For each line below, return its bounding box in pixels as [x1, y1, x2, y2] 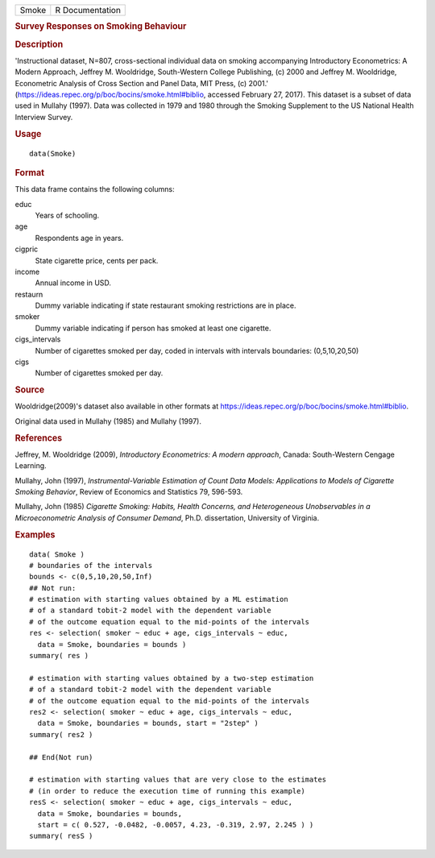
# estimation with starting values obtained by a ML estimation [29, 595, 289, 604]
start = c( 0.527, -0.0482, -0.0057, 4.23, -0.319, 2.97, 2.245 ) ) [37, 820, 314, 829]
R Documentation [55, 5, 121, 15]
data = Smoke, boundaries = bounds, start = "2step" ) [37, 719, 259, 728]
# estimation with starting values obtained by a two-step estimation [29, 674, 314, 682]
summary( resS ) [29, 831, 93, 841]
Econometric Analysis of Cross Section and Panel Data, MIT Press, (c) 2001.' [14, 78, 269, 88]
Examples [14, 528, 56, 540]
